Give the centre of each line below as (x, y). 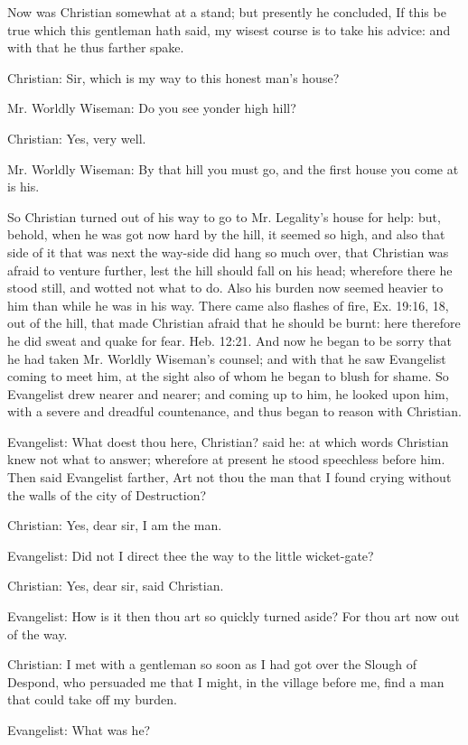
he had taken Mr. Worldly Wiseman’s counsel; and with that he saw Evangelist (227, 358)
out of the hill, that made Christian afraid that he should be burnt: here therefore (234, 323)
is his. (23, 186)
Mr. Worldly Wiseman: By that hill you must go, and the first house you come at (233, 168)
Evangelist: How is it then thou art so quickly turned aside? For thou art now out (234, 616)
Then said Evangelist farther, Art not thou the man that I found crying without (229, 477)
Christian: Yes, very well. (77, 138)
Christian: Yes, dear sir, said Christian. (116, 586)
